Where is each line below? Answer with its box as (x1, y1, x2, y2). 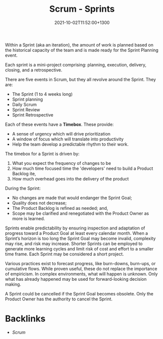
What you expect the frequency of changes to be (12, 160, 111, 166)
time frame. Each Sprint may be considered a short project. (5, 251, 124, 257)
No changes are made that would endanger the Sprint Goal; (12, 195, 132, 201)
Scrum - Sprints (49, 3, 115, 15)
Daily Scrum (12, 101, 37, 107)
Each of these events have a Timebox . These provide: (5, 121, 114, 127)
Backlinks (5, 313, 46, 324)
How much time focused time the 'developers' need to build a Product (12, 165, 153, 171)
